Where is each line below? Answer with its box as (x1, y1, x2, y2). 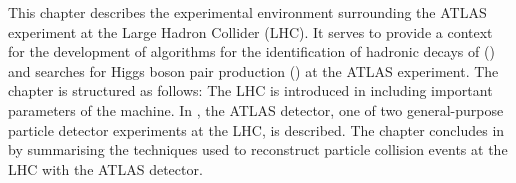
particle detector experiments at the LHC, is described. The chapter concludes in (8, 119, 505, 140)
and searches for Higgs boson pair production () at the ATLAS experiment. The (8, 60, 499, 81)
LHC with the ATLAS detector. (8, 158, 203, 179)
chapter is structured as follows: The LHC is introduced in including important (8, 80, 493, 101)
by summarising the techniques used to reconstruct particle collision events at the (8, 139, 508, 160)
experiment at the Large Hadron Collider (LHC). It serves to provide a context (8, 21, 493, 42)
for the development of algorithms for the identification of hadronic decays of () (8, 41, 495, 62)
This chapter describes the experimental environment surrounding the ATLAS (8, 2, 487, 22)
